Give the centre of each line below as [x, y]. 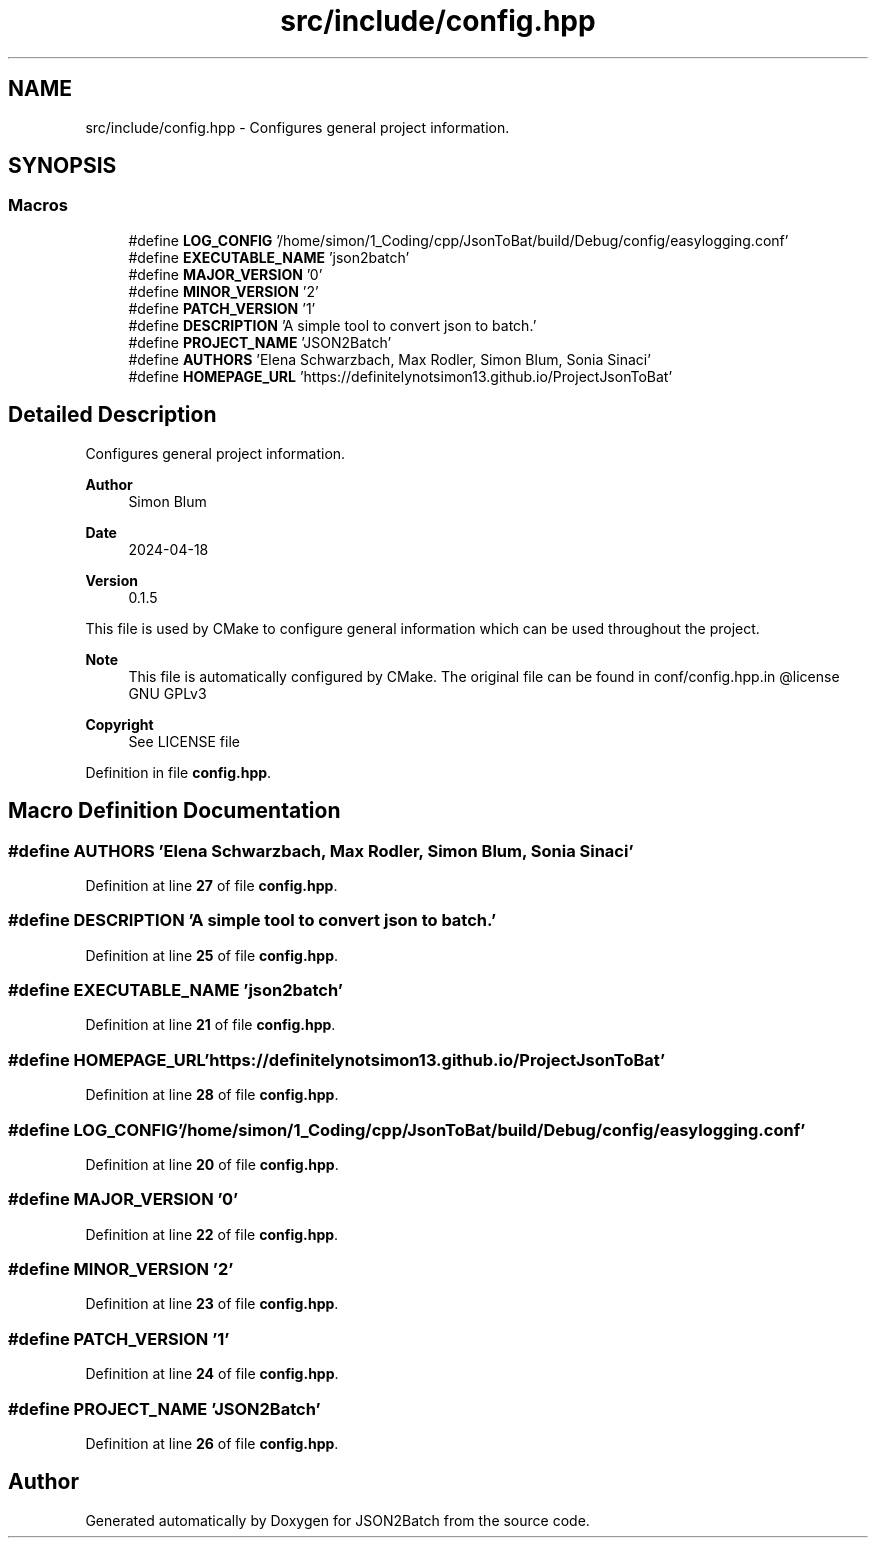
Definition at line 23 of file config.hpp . [212, 1304]
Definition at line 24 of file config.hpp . [212, 1374]
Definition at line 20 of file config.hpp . [212, 1164]
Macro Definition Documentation [174, 811]
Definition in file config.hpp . [178, 772]
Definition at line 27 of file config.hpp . [211, 885]
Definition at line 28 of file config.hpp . [212, 1095]
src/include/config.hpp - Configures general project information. [297, 127]
